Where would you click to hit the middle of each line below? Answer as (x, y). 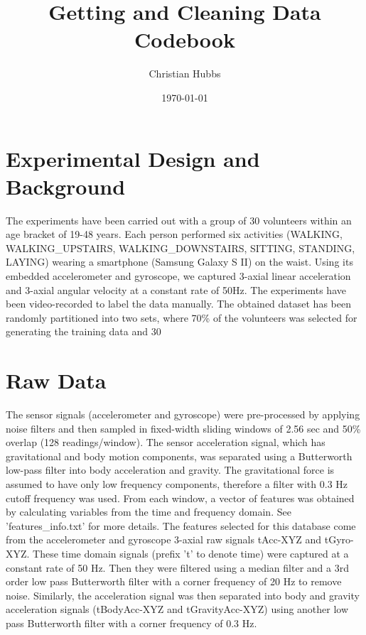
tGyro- (339, 539)
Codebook (185, 39)
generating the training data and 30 (84, 331)
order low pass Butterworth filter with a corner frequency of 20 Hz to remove (174, 581)
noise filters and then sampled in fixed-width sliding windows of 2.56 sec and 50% (183, 428)
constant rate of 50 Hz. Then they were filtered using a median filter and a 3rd (177, 567)
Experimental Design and (133, 158)
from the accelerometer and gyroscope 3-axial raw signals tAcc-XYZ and (164, 539)
